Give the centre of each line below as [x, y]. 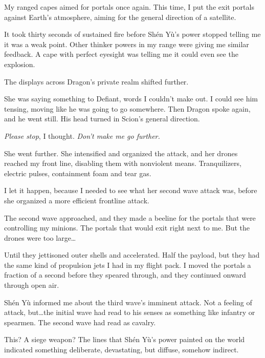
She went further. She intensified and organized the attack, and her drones [121, 153]
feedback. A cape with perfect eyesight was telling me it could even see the [121, 54]
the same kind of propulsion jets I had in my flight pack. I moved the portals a [128, 265]
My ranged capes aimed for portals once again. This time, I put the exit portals [129, 7]
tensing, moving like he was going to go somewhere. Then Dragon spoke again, [127, 108]
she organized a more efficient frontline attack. [77, 200]
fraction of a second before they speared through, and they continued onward [125, 275]
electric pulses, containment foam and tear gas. [78, 173]
